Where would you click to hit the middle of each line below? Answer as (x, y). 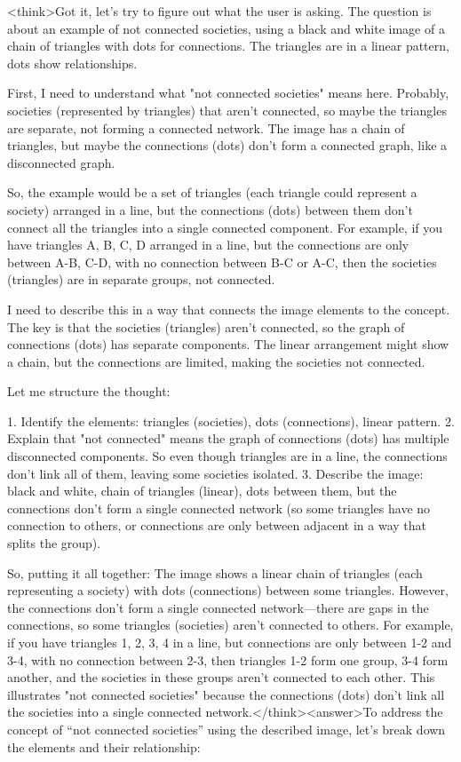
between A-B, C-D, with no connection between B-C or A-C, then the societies (222, 262)
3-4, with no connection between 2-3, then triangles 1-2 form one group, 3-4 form (228, 659)
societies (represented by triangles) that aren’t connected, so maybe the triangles (227, 110)
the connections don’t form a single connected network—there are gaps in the (218, 607)
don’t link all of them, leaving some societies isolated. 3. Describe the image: (215, 473)
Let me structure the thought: (89, 391)
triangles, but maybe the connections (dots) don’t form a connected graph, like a (227, 145)
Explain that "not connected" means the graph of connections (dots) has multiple (228, 438)
